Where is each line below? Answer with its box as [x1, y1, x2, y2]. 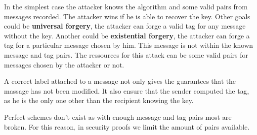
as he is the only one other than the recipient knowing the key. [4, 95, 194, 105]
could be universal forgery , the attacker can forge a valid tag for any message [4, 21, 246, 31]
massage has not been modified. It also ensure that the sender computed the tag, [4, 85, 249, 96]
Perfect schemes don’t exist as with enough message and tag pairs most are [4, 111, 232, 122]
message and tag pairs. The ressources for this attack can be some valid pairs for [4, 49, 248, 60]
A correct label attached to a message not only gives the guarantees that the [4, 76, 236, 86]
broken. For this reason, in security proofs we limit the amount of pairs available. [4, 121, 250, 132]
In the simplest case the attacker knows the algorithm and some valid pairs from [4, 1, 248, 11]
